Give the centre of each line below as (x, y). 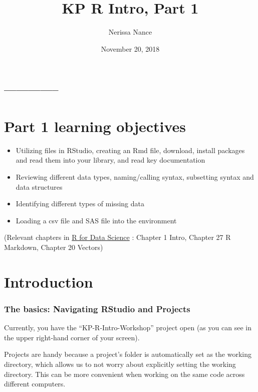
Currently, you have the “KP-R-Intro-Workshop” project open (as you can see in (128, 328)
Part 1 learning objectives (95, 126)
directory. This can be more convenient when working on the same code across (124, 374)
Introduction (49, 281)
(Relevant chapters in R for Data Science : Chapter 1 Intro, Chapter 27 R (117, 237)
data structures (39, 186)
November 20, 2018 (130, 48)
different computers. (35, 384)
